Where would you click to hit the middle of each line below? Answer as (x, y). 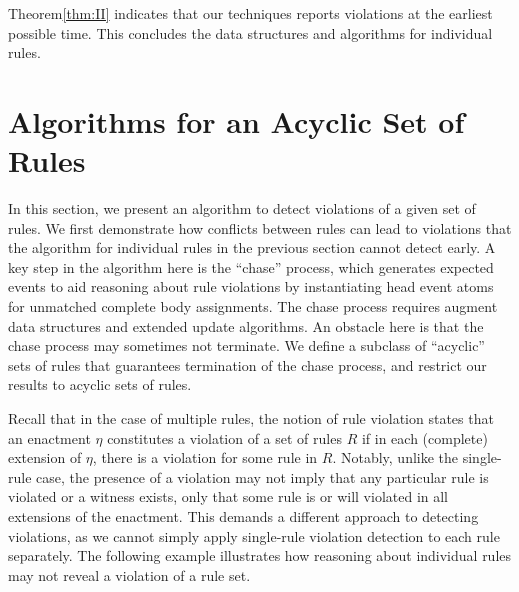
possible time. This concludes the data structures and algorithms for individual (250, 32)
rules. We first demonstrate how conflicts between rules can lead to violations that (260, 227)
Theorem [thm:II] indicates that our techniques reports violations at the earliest (250, 13)
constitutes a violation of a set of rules (224, 437)
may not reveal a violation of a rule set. (129, 574)
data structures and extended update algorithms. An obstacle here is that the (246, 325)
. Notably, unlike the (395, 457)
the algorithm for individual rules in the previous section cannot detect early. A (252, 247)
